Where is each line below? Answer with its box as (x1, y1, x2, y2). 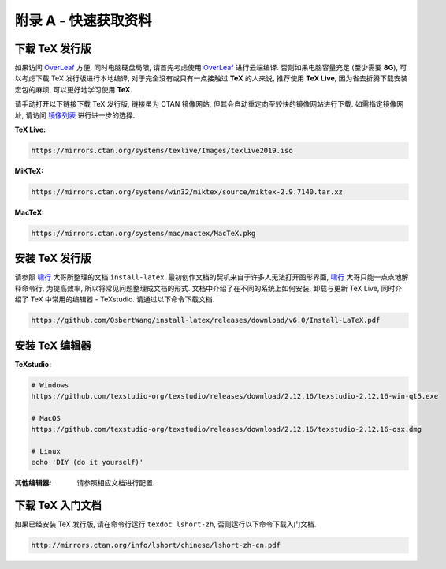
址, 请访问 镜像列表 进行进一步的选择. (14, 110, 136, 120)
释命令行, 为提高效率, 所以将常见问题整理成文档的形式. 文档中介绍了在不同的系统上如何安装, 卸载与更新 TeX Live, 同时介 (14, 283, 403, 293)
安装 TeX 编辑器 (14, 339, 91, 352)
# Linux (31, 447, 61, 456)
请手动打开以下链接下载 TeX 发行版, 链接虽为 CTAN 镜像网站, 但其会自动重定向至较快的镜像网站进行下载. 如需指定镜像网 (14, 99, 404, 109)
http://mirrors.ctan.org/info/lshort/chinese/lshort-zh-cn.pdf (31, 541, 281, 550)
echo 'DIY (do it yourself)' (31, 458, 144, 467)
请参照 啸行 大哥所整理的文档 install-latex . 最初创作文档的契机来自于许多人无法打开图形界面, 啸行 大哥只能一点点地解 (14, 272, 409, 282)
